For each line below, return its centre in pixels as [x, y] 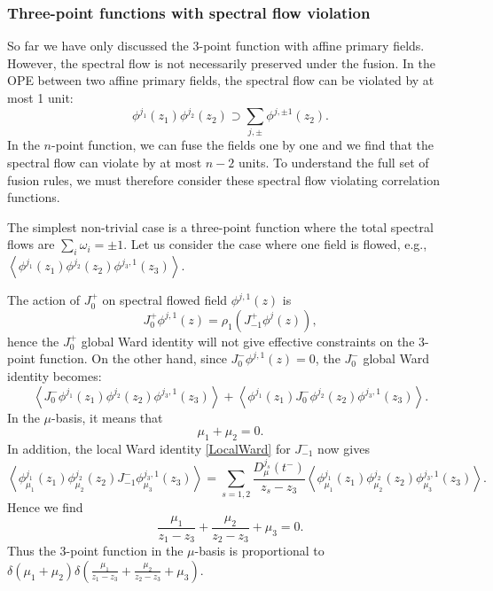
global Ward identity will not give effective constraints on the [248, 341]
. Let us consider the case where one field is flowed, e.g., [275, 244]
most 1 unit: [40, 97]
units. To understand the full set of [333, 163]
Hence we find [45, 506]
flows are [31, 244]
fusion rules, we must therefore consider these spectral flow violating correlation [223, 179]
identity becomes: [55, 375]
